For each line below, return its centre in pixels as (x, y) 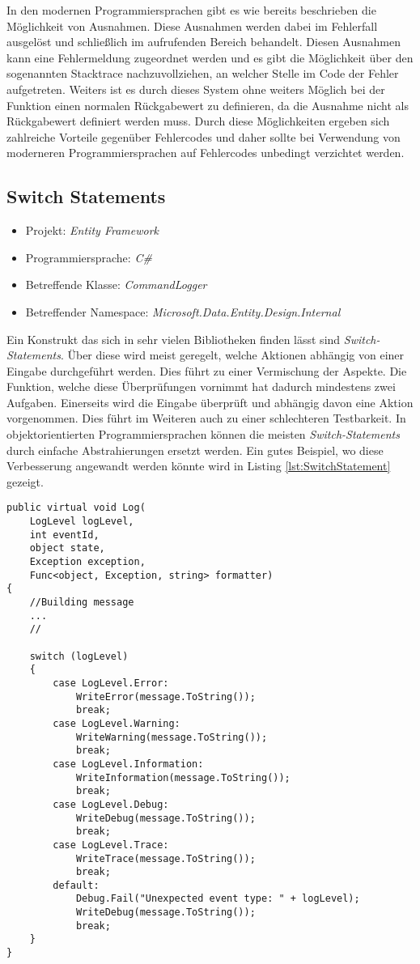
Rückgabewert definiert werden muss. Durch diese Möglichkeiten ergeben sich (198, 121)
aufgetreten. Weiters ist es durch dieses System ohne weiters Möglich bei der (196, 89)
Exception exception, (87, 562)
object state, (67, 548)
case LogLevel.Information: (128, 764)
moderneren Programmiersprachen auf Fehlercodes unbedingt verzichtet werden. (206, 153)
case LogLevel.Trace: (111, 845)
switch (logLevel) (79, 656)
